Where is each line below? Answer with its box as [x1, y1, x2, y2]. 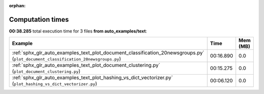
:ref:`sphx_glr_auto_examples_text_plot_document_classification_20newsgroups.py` [12, 49, 205, 56]
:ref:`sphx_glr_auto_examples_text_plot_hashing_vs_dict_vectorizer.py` [12, 74, 173, 81]
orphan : [9, 3, 26, 8]
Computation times [9, 15, 69, 24]
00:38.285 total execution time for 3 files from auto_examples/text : [9, 28, 147, 34]
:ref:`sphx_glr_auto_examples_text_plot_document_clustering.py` [12, 62, 160, 69]
